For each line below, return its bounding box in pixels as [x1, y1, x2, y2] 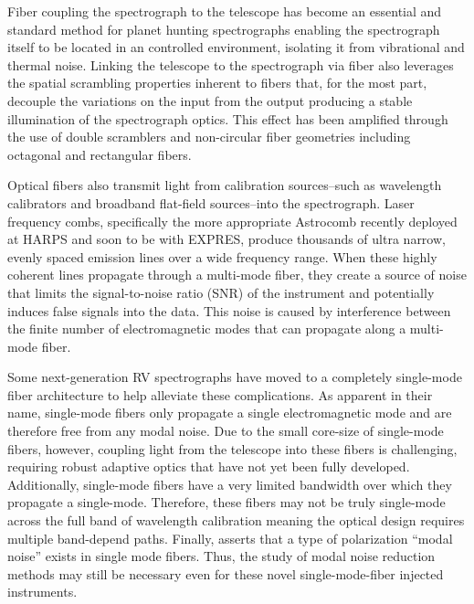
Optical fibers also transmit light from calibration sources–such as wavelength [7, 175, 442, 195]
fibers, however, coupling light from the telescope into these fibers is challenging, [7, 439, 458, 458]
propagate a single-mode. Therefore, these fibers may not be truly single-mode [7, 493, 446, 512]
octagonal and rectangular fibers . [7, 144, 192, 164]
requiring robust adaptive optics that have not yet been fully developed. [7, 457, 410, 476]
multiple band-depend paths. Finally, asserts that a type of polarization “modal [7, 528, 453, 547]
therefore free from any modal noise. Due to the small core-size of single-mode [7, 421, 444, 440]
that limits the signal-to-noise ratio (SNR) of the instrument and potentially [7, 282, 435, 302]
